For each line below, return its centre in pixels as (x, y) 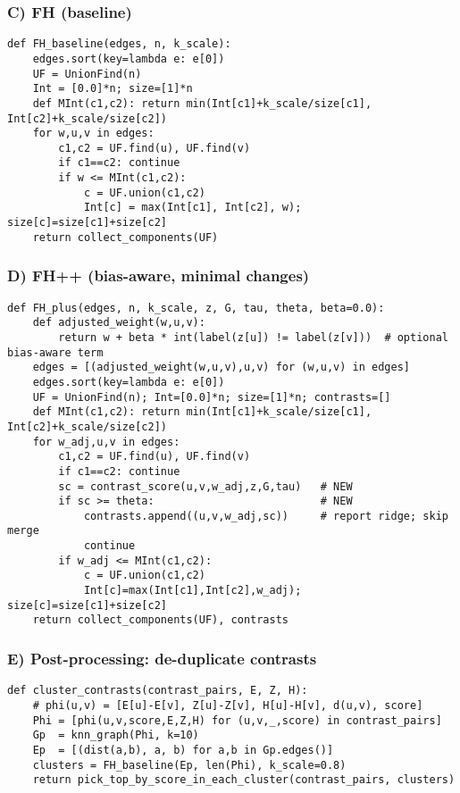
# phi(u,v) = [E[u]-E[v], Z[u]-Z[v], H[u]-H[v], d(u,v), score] (228, 705)
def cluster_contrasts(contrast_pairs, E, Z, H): (158, 691)
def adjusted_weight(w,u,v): (119, 323)
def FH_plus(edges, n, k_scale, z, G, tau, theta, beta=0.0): (196, 308)
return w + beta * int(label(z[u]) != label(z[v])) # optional (253, 337)
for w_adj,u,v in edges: (106, 442)
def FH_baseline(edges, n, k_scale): (119, 44)
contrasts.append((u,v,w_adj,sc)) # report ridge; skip (266, 516)
